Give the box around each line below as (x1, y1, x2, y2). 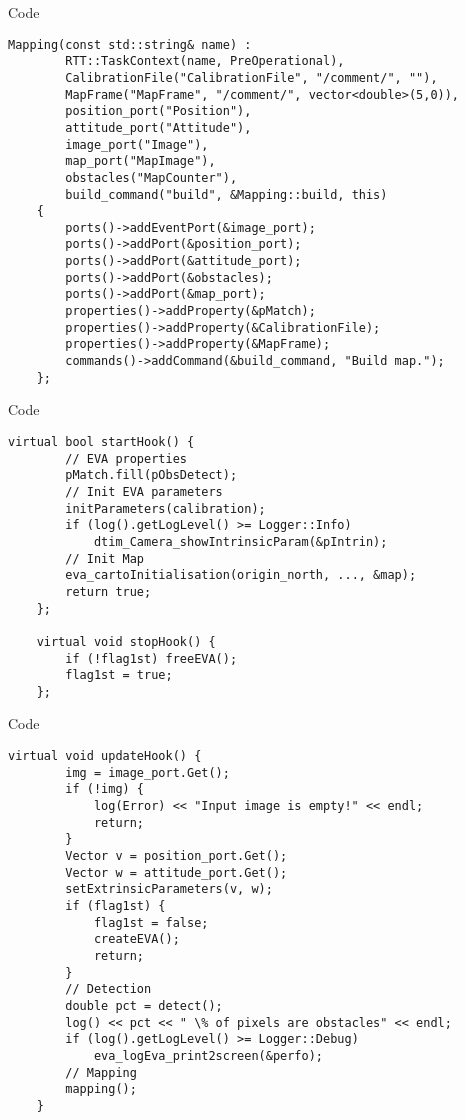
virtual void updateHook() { (8, 749, 202, 764)
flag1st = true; (65, 668, 173, 683)
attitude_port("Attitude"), (65, 120, 252, 135)
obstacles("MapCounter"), (65, 170, 238, 185)
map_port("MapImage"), (65, 154, 216, 169)
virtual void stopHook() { (36, 634, 216, 649)
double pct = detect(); (65, 998, 223, 1013)
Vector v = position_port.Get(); (65, 849, 288, 863)
